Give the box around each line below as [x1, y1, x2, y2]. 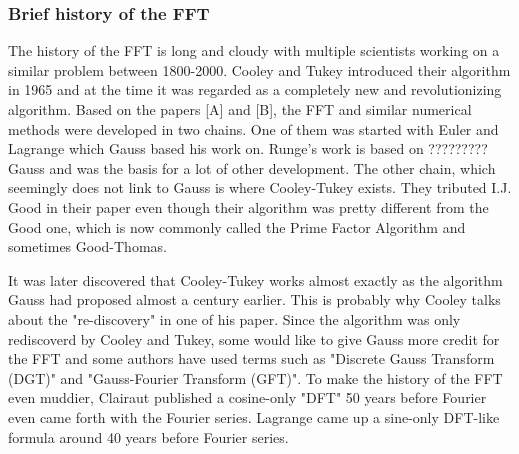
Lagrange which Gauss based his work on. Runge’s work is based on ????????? [8, 138, 488, 159]
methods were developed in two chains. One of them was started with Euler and [8, 118, 499, 139]
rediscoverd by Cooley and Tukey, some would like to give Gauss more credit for [8, 328, 500, 349]
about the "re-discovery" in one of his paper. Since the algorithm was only [8, 308, 461, 329]
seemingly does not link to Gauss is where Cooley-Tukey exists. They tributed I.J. [8, 177, 512, 198]
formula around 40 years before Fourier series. [8, 426, 289, 447]
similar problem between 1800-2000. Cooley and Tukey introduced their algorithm [8, 59, 511, 80]
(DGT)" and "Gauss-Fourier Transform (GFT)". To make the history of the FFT [8, 367, 503, 388]
